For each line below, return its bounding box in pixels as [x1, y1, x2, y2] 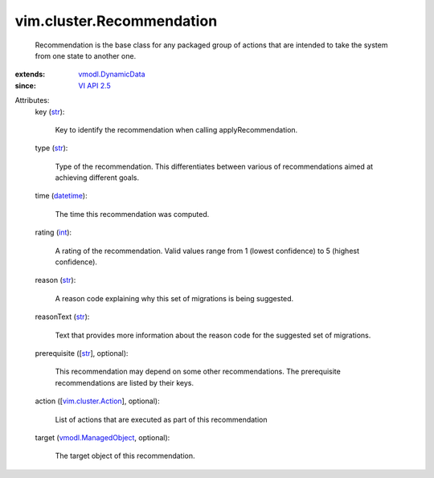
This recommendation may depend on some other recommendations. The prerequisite [55, 366, 341, 377]
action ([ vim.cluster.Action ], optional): [35, 396, 160, 406]
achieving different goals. [55, 173, 140, 182]
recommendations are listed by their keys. [55, 378, 194, 387]
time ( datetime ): [35, 191, 88, 201]
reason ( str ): [35, 276, 76, 285]
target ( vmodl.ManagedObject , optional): [35, 432, 170, 442]
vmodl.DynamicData [78, 69, 145, 80]
